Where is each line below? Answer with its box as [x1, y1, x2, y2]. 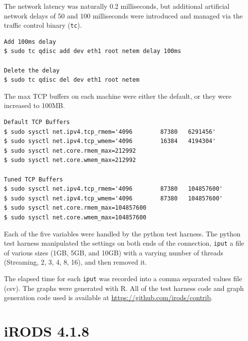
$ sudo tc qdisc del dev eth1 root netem [4, 76, 140, 84]
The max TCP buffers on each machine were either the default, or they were [4, 90, 231, 101]
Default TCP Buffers [4, 119, 70, 126]
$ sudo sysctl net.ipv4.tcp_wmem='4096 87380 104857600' [4, 195, 223, 202]
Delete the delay [4, 67, 60, 74]
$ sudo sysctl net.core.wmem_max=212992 [4, 157, 136, 164]
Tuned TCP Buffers [4, 176, 63, 183]
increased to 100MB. [4, 100, 65, 110]
